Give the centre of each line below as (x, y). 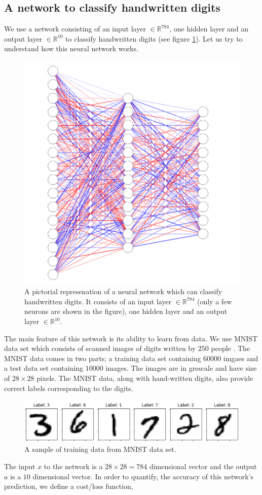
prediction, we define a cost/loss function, (69, 486)
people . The (231, 348)
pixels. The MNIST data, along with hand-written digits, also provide (145, 378)
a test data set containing (44, 368)
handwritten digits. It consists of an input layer (98, 301)
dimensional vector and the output (203, 466)
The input (20, 466)
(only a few (214, 301)
